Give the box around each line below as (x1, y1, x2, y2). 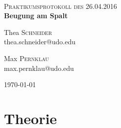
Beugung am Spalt (4, 10, 68, 21)
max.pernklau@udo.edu (4, 63, 74, 73)
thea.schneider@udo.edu (4, 36, 75, 47)
